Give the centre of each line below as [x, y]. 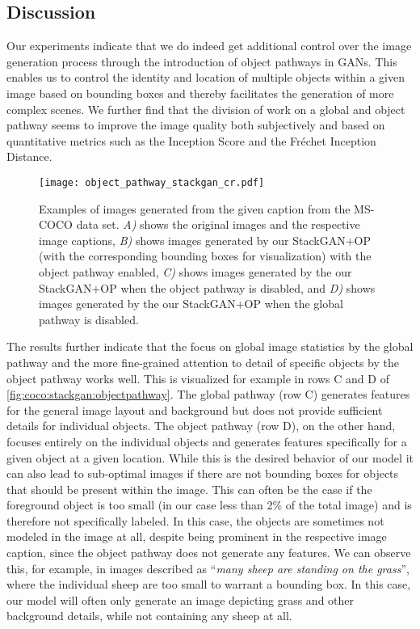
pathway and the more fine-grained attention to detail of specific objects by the [203, 362]
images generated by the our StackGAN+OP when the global [191, 304]
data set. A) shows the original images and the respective [218, 224]
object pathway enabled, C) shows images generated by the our [195, 271]
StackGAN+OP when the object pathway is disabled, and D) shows [207, 287]
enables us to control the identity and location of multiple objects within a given [206, 77]
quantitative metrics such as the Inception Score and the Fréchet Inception [191, 140]
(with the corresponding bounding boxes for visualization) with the [205, 256]
